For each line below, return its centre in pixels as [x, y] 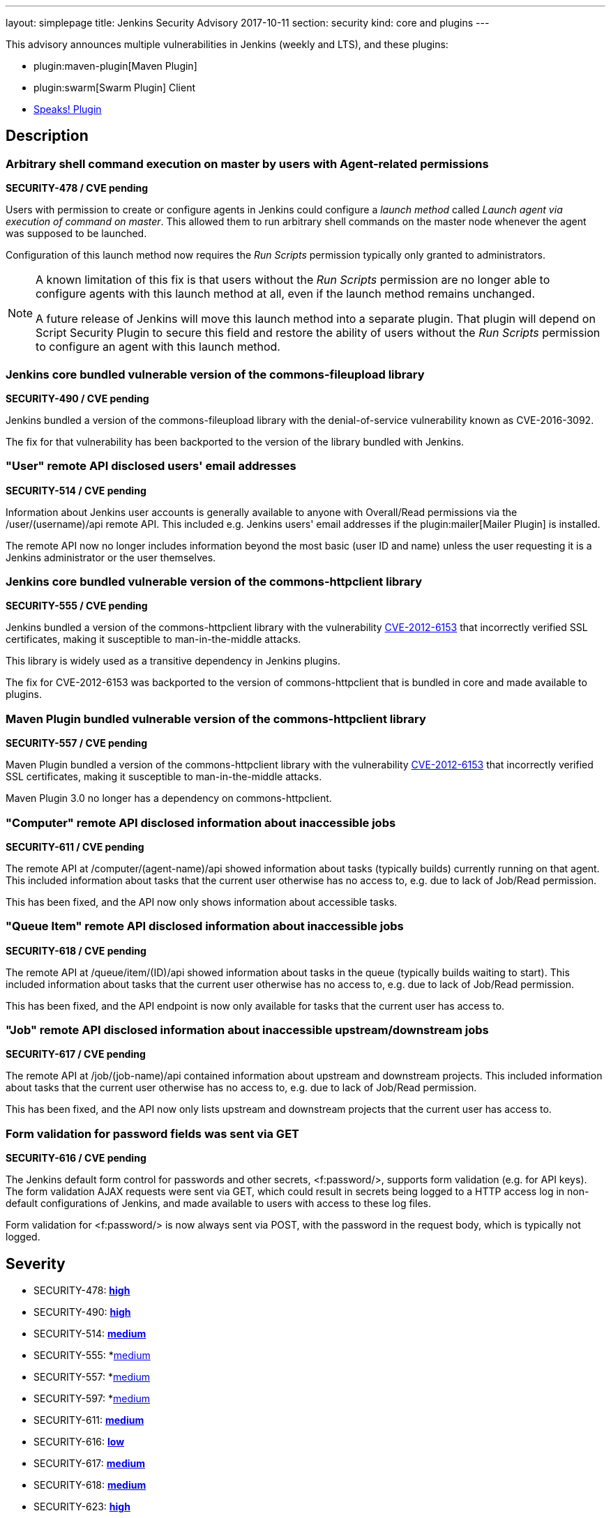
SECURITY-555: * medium [92, 1356]
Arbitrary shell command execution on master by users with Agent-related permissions [247, 164]
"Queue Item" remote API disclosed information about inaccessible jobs [205, 926]
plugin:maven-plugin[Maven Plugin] [115, 66]
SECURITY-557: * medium [92, 1377]
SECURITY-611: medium [89, 1420]
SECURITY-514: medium [90, 1334]
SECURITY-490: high [82, 1312]
